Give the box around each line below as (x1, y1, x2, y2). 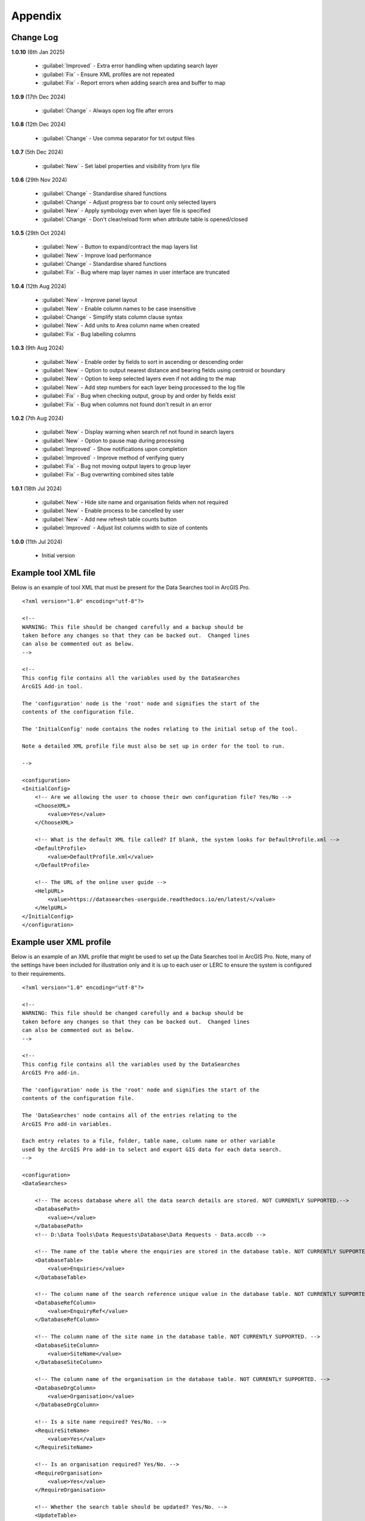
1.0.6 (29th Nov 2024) (11, 176, 68, 183)
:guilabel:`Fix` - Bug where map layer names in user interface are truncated (41, 268, 230, 276)
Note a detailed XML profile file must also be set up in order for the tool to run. (22, 742, 285, 750)
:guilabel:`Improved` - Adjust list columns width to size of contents (41, 524, 208, 532)
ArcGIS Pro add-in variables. (22, 1120, 113, 1127)
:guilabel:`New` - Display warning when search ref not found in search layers (41, 428, 234, 436)
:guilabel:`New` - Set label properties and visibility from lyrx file (41, 162, 200, 170)
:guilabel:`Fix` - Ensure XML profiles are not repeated (41, 71, 175, 78)
